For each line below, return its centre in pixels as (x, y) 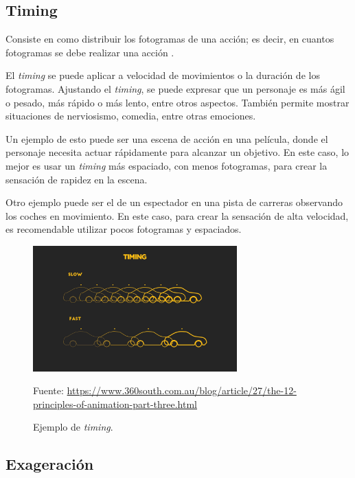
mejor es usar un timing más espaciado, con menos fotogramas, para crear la (167, 165)
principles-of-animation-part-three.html (115, 403)
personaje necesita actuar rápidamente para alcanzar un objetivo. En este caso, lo (177, 152)
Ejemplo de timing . (73, 427)
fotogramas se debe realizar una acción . (90, 52)
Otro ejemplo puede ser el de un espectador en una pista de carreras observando (174, 202)
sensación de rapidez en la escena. (77, 179)
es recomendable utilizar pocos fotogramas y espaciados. (124, 229)
